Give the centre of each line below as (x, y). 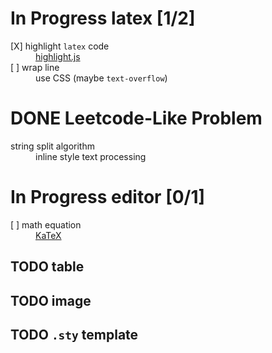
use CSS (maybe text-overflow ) (101, 78)
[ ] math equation (46, 224)
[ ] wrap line (35, 67)
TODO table (47, 267)
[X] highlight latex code (60, 46)
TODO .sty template (74, 334)
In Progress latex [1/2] (103, 18)
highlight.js (58, 56)
